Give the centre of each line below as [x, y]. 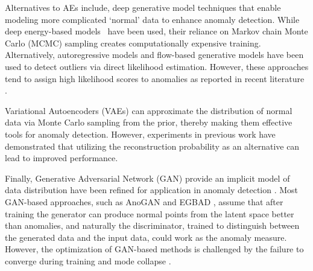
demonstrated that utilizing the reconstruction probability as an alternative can [152, 146]
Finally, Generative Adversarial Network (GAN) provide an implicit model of [147, 178]
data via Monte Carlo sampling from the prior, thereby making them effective [149, 122]
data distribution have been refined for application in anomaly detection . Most [152, 190]
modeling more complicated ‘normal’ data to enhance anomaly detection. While [152, 19]
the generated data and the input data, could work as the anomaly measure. [146, 237]
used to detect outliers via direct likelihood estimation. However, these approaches [157, 66]
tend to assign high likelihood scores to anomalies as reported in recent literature [155, 78]
